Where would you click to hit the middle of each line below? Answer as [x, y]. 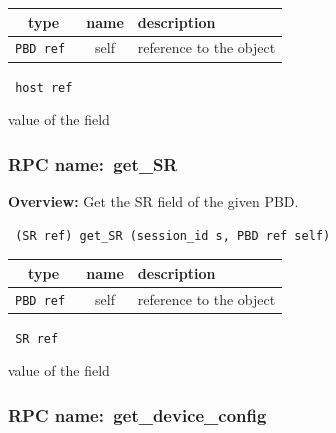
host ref [44, 87]
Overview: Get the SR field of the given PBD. [153, 200]
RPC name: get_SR [93, 163]
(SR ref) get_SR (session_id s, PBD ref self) [173, 235]
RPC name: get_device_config [137, 414]
